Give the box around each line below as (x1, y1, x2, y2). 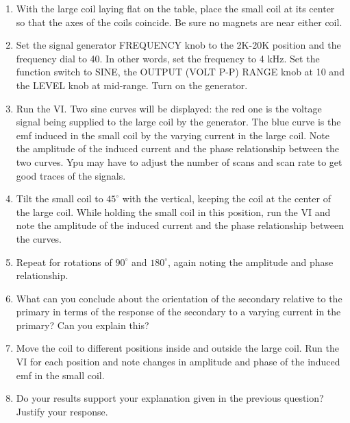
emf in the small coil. (16, 367, 105, 382)
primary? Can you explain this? (16, 317, 149, 332)
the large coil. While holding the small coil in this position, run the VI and (16, 204, 331, 219)
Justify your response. (16, 404, 108, 418)
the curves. (16, 231, 62, 245)
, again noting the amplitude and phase (168, 254, 334, 269)
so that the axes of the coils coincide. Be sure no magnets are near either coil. (16, 14, 342, 29)
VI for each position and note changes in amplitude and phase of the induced (16, 354, 340, 369)
